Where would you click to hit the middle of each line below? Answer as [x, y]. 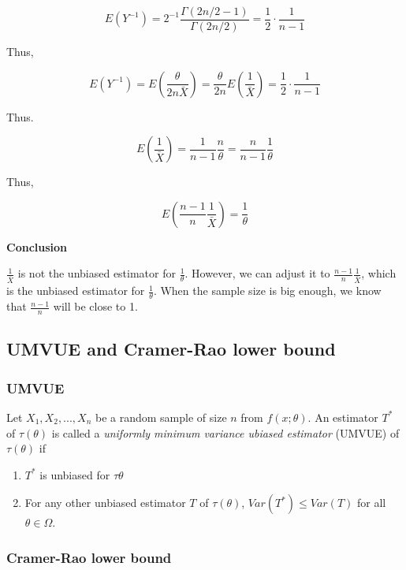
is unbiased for [75, 474]
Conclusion [37, 246]
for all [371, 503]
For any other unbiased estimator [105, 503]
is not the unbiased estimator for [97, 273]
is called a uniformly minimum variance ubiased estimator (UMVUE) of [225, 432]
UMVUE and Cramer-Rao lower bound [171, 349]
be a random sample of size [161, 417]
